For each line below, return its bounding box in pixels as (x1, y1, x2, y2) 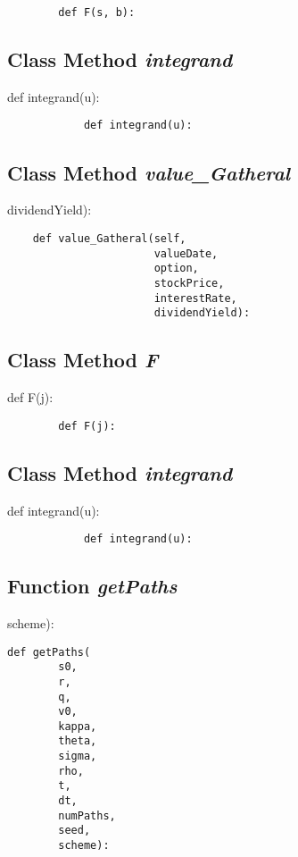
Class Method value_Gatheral (7, 158, 291, 186)
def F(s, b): (58, 6, 136, 19)
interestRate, (153, 291, 237, 305)
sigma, (58, 750, 97, 763)
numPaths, (58, 809, 116, 822)
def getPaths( (7, 645, 91, 659)
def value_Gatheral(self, (32, 231, 186, 245)
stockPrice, (153, 276, 225, 290)
